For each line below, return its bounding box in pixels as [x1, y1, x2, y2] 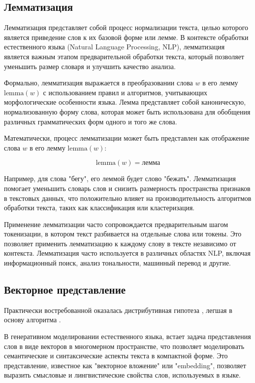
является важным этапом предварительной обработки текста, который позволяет [4, 51, 244, 61]
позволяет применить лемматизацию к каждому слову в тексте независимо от [4, 238, 236, 248]
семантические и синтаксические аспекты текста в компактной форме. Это [4, 350, 228, 361]
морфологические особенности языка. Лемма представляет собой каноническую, [4, 97, 246, 107]
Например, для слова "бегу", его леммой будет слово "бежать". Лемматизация [4, 173, 236, 184]
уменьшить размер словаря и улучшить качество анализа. [4, 61, 176, 71]
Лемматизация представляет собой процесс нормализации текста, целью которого [4, 22, 249, 33]
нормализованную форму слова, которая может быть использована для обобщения [4, 106, 251, 116]
